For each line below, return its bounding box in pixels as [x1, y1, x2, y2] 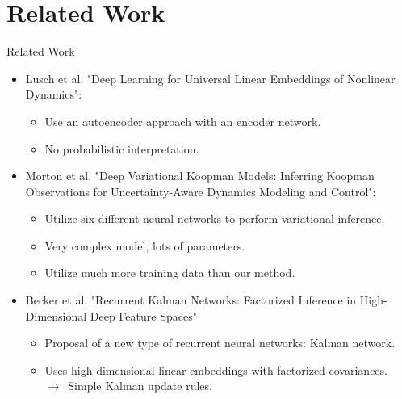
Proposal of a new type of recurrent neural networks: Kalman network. [44, 334, 396, 351]
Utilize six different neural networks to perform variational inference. [44, 210, 385, 227]
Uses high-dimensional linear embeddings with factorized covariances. [44, 361, 387, 378]
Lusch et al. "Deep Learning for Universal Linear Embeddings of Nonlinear [25, 69, 396, 86]
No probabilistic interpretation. [44, 140, 199, 157]
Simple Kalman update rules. [68, 377, 212, 394]
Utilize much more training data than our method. [44, 264, 295, 281]
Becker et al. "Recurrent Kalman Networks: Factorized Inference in [25, 292, 357, 309]
